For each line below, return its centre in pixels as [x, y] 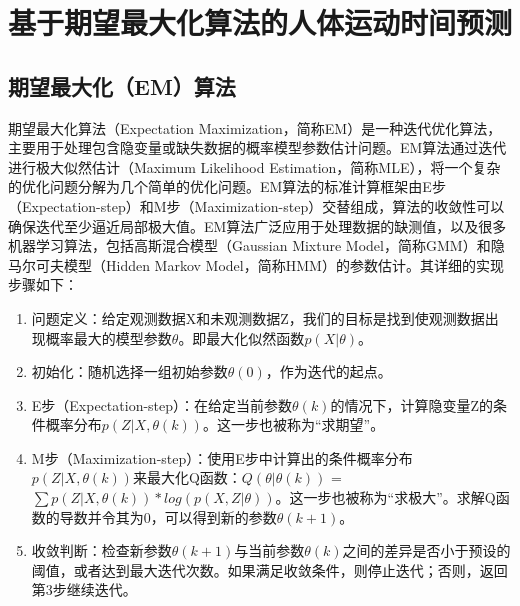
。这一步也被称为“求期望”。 [293, 424]
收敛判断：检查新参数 [101, 550]
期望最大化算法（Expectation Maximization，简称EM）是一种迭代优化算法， [255, 127]
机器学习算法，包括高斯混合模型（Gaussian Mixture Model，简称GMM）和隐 [256, 245]
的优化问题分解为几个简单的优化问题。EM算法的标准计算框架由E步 [227, 186]
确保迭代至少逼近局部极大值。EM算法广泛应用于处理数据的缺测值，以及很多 [257, 225]
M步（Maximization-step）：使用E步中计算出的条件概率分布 [222, 457]
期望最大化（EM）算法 [122, 85]
